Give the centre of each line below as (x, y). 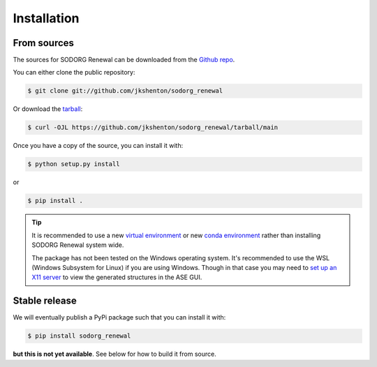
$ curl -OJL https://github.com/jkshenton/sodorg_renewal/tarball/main (153, 128)
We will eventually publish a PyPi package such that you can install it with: (119, 317)
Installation (46, 18)
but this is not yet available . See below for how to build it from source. (114, 354)
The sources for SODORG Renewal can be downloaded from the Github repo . (124, 60)
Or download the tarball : (48, 109)
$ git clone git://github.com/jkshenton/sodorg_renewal (125, 91)
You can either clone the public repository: (74, 73)
